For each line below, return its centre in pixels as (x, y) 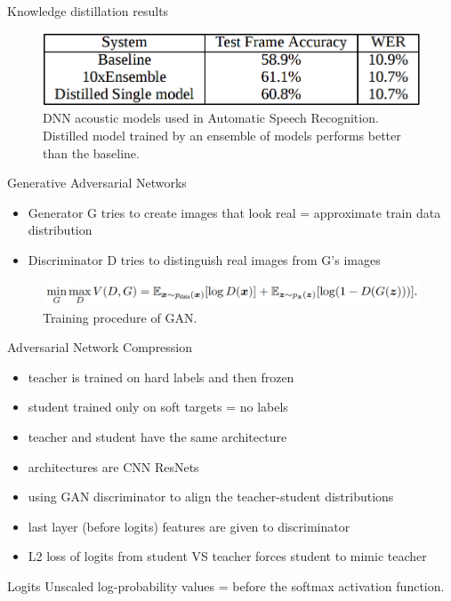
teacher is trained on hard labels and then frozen (161, 377)
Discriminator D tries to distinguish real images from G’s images (204, 260)
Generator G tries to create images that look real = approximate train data (234, 212)
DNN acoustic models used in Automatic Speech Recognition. (211, 118)
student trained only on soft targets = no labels (158, 407)
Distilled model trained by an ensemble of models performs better (222, 136)
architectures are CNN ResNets (113, 466)
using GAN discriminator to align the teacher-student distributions (211, 497)
